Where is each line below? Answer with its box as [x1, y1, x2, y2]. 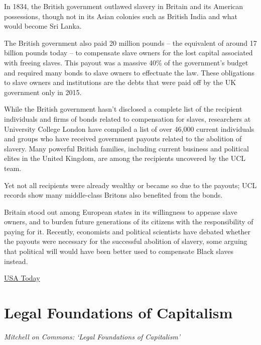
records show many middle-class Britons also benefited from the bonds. [4, 190, 223, 200]
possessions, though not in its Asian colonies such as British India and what [4, 11, 238, 21]
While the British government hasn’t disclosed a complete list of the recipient [4, 104, 242, 114]
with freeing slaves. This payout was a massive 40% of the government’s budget [4, 57, 248, 67]
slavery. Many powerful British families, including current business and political [4, 143, 249, 153]
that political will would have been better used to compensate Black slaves [4, 246, 234, 256]
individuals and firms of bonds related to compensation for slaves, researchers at [4, 113, 251, 124]
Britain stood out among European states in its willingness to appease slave [4, 206, 237, 217]
